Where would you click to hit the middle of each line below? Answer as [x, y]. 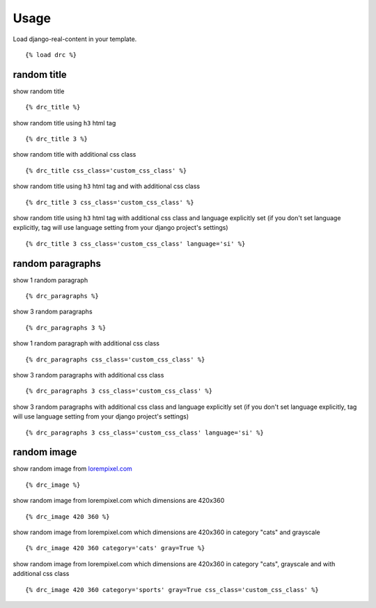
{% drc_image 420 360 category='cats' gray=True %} [115, 548]
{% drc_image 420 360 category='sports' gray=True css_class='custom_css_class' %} [172, 590]
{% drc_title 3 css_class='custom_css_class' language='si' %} [135, 243]
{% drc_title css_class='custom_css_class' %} [106, 170]
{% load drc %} [51, 55]
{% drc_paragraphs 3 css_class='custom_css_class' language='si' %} [144, 432]
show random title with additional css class [75, 155]
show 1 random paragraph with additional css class [86, 343]
